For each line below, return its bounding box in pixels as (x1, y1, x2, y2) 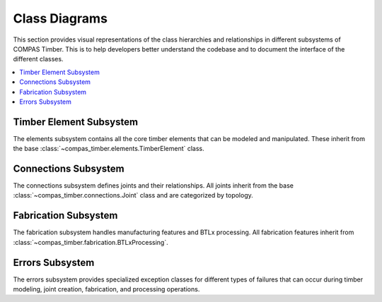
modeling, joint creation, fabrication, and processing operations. (13, 285, 200, 294)
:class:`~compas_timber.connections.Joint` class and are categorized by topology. (13, 191, 254, 200)
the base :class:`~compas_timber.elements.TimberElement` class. (13, 145, 204, 153)
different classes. (13, 55, 64, 64)
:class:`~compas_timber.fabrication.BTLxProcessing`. (13, 238, 169, 246)
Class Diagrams (13, 11, 108, 26)
